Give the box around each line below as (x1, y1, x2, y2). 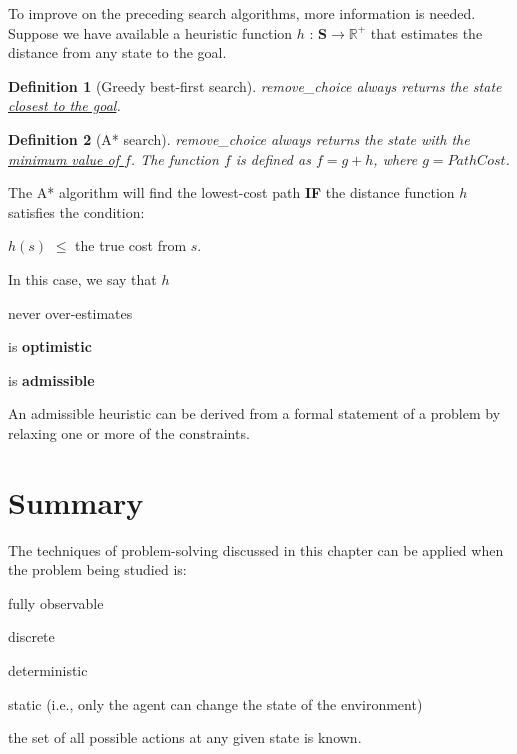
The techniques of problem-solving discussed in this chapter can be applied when (8, 539, 504, 560)
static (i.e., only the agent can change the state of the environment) (8, 693, 423, 714)
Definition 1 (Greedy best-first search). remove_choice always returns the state (8, 75, 502, 96)
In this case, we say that (8, 268, 157, 289)
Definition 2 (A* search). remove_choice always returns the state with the (8, 128, 470, 149)
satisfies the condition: (8, 201, 145, 222)
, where (373, 148, 418, 169)
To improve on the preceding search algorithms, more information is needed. (8, 3, 476, 23)
